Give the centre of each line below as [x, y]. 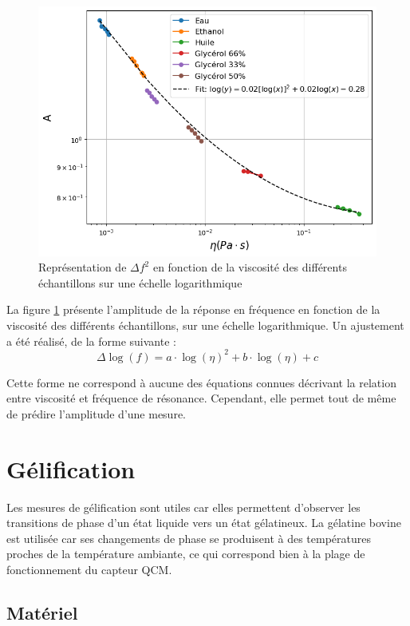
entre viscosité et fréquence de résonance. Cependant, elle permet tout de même [201, 398]
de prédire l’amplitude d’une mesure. [96, 413]
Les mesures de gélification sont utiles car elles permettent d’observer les [183, 507]
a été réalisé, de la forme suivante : [91, 341]
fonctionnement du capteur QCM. [89, 569]
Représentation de [83, 267]
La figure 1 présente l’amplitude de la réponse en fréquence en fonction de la [193, 309]
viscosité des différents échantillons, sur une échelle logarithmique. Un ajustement [205, 325]
